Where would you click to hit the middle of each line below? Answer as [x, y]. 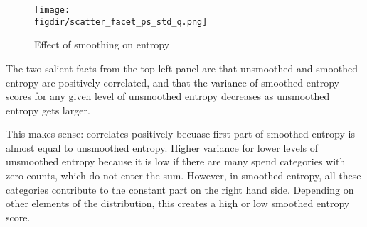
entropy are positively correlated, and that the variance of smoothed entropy [173, 82]
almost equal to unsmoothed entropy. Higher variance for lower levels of [162, 147]
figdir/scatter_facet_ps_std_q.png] [121, 22]
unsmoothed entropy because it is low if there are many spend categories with [176, 161]
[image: [52, 10]
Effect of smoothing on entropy [102, 44]
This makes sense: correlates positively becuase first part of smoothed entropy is [180, 134]
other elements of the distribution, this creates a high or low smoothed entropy [178, 203]
